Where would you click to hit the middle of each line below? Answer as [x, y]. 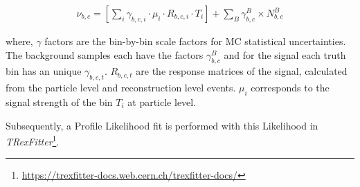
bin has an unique [44, 71]
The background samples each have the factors [105, 54]
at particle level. [162, 102]
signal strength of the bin [59, 102]
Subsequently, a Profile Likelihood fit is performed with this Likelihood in [162, 125]
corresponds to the [290, 88]
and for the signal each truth [285, 54]
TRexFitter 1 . [33, 140]
